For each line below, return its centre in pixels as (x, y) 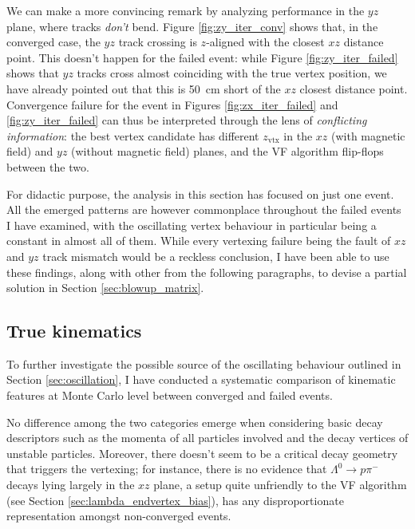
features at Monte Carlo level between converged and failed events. (170, 395)
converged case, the (53, 42)
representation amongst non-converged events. (119, 516)
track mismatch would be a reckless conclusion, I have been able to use (216, 256)
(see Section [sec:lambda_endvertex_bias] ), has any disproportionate (175, 500)
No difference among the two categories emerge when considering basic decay (195, 422)
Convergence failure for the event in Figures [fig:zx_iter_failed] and (172, 104)
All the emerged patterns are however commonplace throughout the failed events (204, 209)
